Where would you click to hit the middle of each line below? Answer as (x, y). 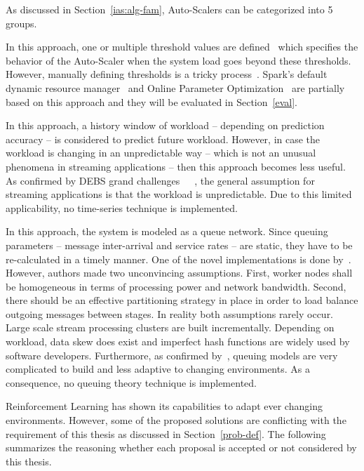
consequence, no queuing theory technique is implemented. (131, 382)
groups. (21, 23)
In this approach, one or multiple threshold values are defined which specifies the (182, 47)
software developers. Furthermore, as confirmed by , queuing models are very (172, 355)
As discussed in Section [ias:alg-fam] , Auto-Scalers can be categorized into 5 (169, 9)
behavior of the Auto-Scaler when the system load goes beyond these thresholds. (178, 60)
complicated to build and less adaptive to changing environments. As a (158, 369)
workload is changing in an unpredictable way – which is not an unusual (161, 153)
